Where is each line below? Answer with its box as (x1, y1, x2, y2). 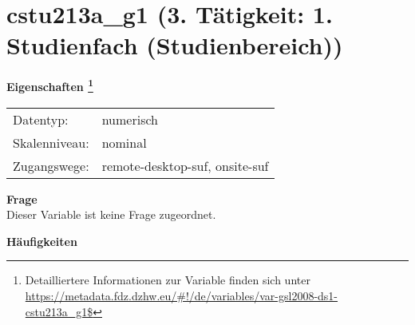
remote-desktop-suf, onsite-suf (101, 156, 269, 175)
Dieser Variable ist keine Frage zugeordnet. (6, 206, 216, 223)
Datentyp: (13, 109, 69, 129)
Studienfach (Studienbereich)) (6, 29, 343, 61)
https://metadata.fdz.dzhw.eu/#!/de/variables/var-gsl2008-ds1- (25, 287, 338, 303)
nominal (101, 133, 147, 152)
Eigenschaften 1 (6, 76, 93, 94)
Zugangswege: (13, 156, 89, 175)
